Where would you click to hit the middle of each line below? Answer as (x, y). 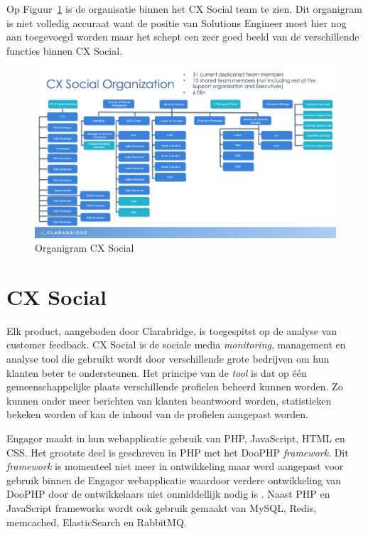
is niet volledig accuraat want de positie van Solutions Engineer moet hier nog (177, 22)
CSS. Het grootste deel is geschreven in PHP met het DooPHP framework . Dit (178, 452)
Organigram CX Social (85, 248)
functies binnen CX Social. (65, 50)
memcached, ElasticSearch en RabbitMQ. (97, 522)
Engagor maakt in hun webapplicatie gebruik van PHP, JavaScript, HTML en (176, 438)
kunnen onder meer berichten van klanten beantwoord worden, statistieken (169, 400)
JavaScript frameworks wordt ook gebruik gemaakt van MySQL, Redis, (162, 507)
